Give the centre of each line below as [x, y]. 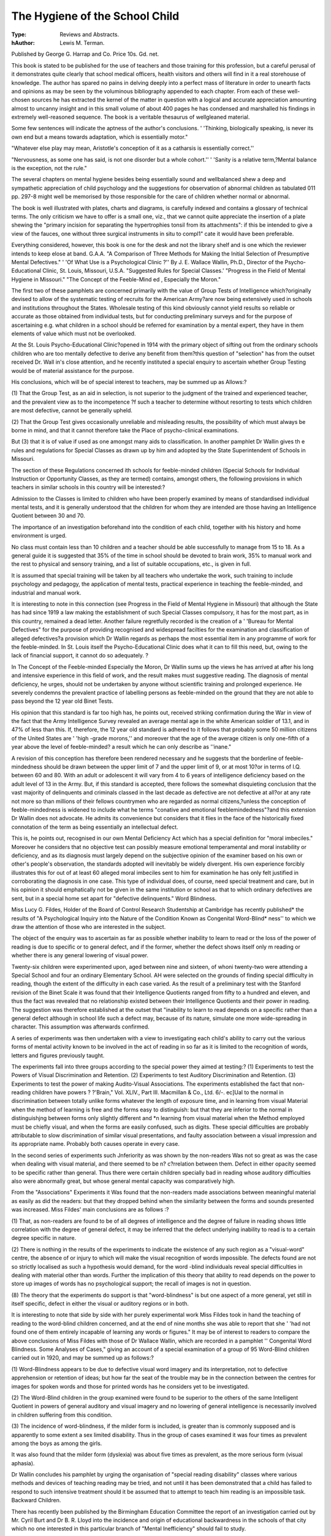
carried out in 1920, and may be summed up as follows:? [83, 1358]
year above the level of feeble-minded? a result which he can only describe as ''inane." [121, 747]
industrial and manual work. [46, 592]
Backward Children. [36, 1500]
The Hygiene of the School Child [95, 16]
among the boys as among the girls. [57, 1443]
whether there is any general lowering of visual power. [80, 955]
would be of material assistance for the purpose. [73, 370]
